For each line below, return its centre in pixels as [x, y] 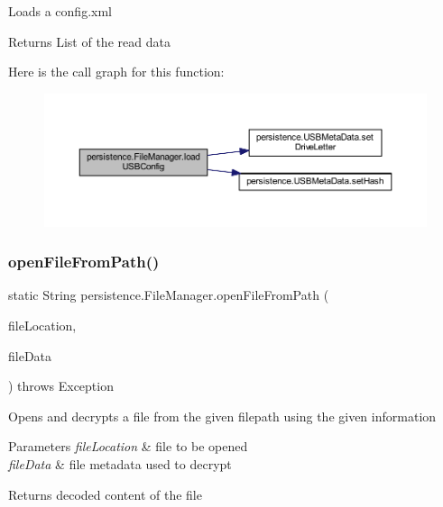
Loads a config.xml [60, 11]
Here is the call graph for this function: [116, 72]
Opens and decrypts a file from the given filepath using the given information [222, 416]
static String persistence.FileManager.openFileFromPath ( [169, 295]
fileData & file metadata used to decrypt [120, 463]
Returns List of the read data [89, 41]
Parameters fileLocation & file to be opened [128, 446]
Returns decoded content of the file [105, 494]
